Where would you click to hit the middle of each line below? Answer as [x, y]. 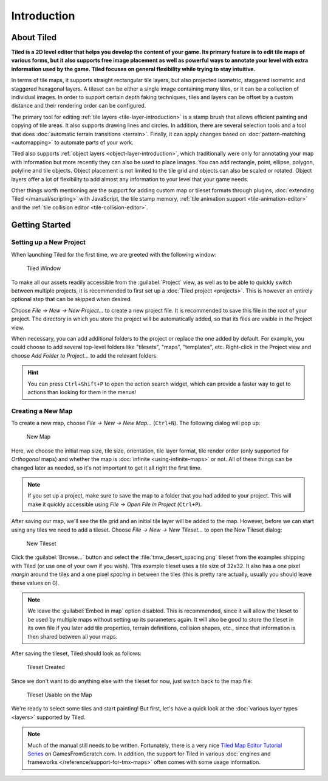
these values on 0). [35, 583]
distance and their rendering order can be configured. [79, 106]
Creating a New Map [42, 411]
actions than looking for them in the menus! [82, 392]
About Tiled [34, 37]
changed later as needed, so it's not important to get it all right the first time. [107, 468]
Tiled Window [44, 268]
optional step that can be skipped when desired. [72, 299]
